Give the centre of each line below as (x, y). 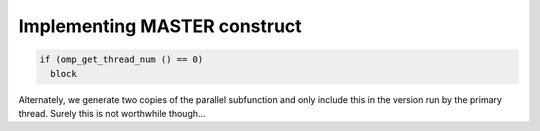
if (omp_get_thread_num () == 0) (121, 59)
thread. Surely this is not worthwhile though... (112, 113)
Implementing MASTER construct (160, 26)
